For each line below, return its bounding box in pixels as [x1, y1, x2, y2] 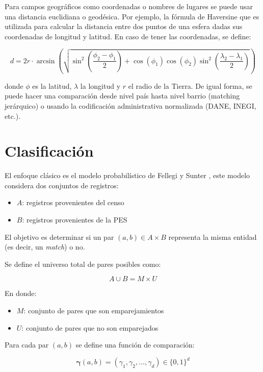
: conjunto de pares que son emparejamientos [23, 305, 164, 315]
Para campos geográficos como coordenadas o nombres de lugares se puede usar [5, 1, 253, 11]
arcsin [36, 57, 55, 65]
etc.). [5, 110, 21, 121]
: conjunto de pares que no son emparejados [21, 322, 159, 333]
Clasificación [5, 140, 94, 161]
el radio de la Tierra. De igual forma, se [128, 80, 252, 91]
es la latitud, [32, 80, 72, 91]
